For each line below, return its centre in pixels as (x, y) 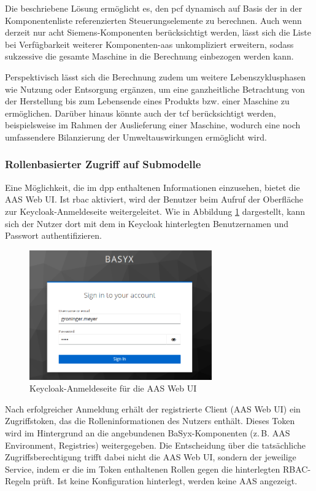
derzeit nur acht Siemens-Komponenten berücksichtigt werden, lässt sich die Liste (158, 32)
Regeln (18, 481)
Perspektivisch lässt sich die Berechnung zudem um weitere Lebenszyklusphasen (156, 76)
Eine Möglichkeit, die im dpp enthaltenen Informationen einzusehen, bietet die (152, 187)
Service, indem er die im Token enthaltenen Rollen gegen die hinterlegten (143, 469)
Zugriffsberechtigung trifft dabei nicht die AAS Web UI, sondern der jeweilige (151, 457)
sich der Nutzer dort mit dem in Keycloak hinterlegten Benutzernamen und (147, 223)
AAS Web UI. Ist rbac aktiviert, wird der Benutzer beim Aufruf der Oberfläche (154, 199)
